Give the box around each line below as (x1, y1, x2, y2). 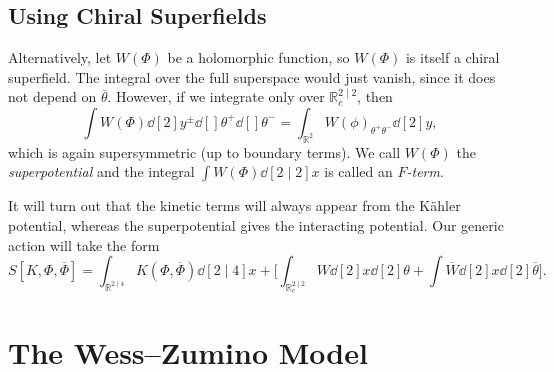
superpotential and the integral (8, 161, 195, 182)
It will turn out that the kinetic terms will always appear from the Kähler (8, 195, 461, 216)
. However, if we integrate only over (107, 86, 325, 107)
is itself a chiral (405, 47, 500, 68)
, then (357, 86, 393, 107)
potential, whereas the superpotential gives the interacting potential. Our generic (8, 214, 504, 235)
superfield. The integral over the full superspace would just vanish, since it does (8, 66, 496, 87)
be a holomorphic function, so (167, 47, 350, 68)
